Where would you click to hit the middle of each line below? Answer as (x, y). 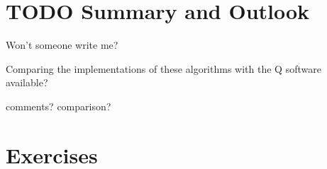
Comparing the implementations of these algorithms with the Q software (163, 68)
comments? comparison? (59, 106)
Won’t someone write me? (62, 45)
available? (27, 82)
